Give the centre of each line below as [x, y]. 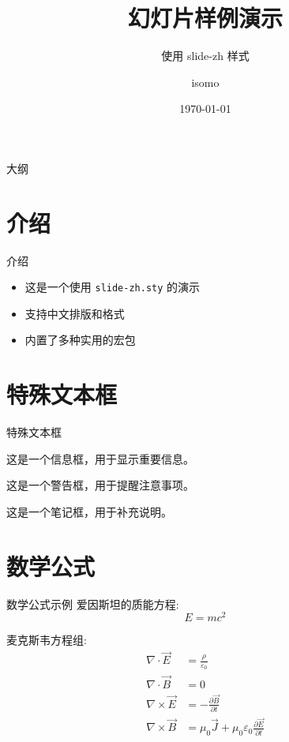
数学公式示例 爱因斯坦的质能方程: [93, 603]
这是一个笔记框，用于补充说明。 [89, 511]
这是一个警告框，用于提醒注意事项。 [100, 485]
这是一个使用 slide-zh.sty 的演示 [113, 287]
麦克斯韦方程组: [47, 640]
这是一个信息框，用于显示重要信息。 [100, 458]
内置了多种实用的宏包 [80, 340]
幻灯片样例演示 [205, 18]
